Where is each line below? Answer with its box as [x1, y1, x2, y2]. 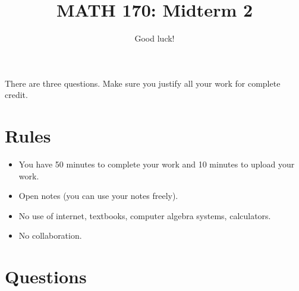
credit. [5, 88, 28, 101]
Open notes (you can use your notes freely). [18, 189, 178, 202]
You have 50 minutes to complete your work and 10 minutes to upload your [18, 158, 295, 170]
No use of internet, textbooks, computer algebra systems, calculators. [18, 209, 271, 222]
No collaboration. [18, 229, 82, 242]
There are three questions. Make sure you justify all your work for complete [5, 77, 281, 89]
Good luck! [134, 32, 175, 45]
